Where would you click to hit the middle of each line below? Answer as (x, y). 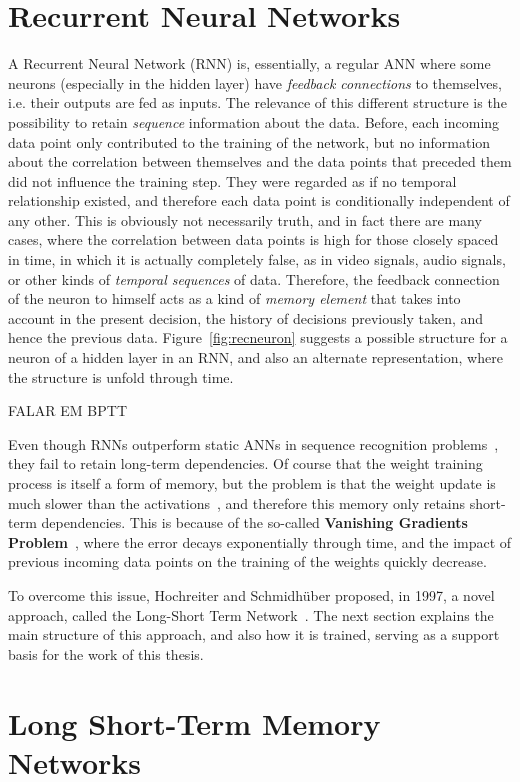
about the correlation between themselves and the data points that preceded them (260, 161)
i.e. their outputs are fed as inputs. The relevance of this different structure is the (257, 102)
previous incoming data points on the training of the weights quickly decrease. (247, 561)
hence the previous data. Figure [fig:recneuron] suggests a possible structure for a (258, 337)
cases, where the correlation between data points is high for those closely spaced (253, 239)
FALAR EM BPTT (67, 410)
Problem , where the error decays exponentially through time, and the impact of (260, 541)
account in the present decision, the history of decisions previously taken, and (246, 317)
